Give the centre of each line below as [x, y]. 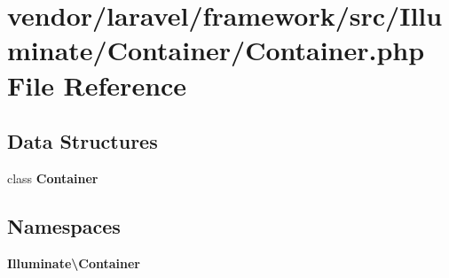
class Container [53, 178]
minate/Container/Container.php [216, 50]
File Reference [97, 85]
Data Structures [83, 141]
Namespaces [64, 225]
